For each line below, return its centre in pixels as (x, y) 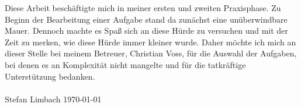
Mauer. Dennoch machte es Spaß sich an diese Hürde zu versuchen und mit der (146, 31)
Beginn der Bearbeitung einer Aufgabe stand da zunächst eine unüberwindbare (146, 19)
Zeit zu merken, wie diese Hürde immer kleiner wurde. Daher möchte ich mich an (150, 42)
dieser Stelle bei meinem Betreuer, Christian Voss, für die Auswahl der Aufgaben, (151, 53)
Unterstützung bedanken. (50, 76)
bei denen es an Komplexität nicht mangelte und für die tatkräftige (125, 64)
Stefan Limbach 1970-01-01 (53, 99)
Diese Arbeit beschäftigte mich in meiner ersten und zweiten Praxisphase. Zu (143, 8)
